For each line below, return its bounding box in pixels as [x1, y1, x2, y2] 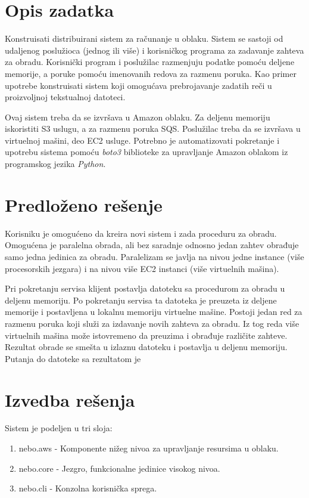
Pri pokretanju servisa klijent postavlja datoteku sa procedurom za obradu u [5, 282, 285, 295]
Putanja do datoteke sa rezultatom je [5, 352, 141, 364]
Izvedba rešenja [5, 387, 135, 412]
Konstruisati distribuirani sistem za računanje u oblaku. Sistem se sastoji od [5, 32, 283, 45]
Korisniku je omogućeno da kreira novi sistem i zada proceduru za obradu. [5, 227, 277, 239]
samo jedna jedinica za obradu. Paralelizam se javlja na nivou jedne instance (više [5, 250, 304, 262]
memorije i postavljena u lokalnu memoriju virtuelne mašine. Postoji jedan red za [5, 305, 302, 318]
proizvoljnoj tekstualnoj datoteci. [5, 91, 126, 103]
